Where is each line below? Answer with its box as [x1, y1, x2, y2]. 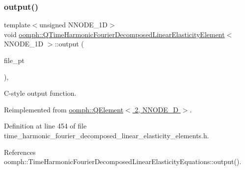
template [4, 20, 30, 30]
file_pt [4, 55, 25, 65]
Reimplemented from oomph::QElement [4, 104, 124, 114]
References [4, 147, 36, 157]
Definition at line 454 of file [4, 121, 87, 131]
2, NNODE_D [135, 104, 179, 114]
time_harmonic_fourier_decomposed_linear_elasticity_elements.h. [4, 130, 209, 140]
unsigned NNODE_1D [39, 20, 108, 30]
